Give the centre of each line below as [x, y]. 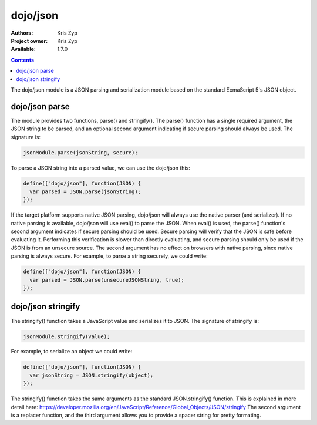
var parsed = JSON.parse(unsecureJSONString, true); [107, 280]
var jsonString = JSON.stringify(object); [92, 375]
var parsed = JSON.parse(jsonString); [85, 191]
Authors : [22, 33]
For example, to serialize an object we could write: [72, 352]
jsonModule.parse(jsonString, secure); [80, 152]
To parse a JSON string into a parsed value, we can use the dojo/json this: [100, 168]
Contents [23, 60]
